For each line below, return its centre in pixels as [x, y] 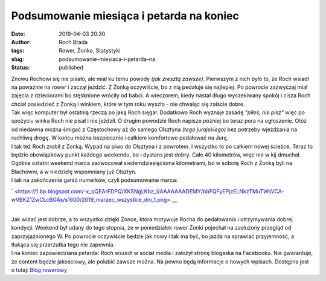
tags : [18, 51]
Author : [21, 42]
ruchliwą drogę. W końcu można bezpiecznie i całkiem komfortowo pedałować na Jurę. [120, 138]
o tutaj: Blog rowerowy [39, 270]
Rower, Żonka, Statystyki [90, 51]
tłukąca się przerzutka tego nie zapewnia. [63, 244]
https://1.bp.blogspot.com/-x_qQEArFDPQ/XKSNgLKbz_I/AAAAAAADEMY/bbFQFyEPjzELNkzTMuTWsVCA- [151, 191]
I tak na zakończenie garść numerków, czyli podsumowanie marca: [94, 180]
